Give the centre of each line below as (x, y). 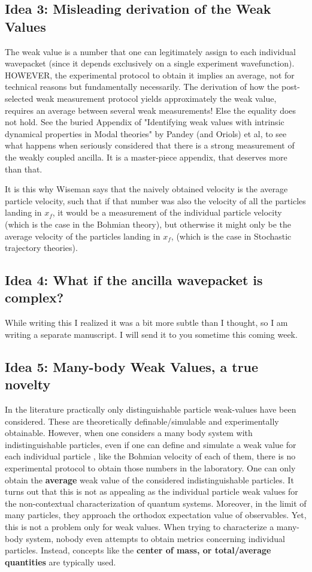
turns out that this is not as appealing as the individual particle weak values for (152, 491)
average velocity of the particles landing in (83, 236)
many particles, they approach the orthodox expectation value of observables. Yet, (156, 515)
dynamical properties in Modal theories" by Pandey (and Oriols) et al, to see (146, 133)
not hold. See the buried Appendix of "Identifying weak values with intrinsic (145, 122)
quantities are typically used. (60, 562)
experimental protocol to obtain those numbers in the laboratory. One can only (150, 468)
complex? (34, 297)
